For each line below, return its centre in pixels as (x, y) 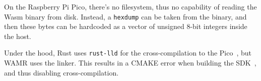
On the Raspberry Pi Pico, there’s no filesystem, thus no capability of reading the (130, 6)
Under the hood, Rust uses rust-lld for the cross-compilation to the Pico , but (128, 53)
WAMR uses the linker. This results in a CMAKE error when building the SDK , (130, 63)
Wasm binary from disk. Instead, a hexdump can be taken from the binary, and (125, 16)
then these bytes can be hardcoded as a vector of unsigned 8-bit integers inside (126, 26)
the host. (18, 36)
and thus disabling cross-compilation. (61, 72)
